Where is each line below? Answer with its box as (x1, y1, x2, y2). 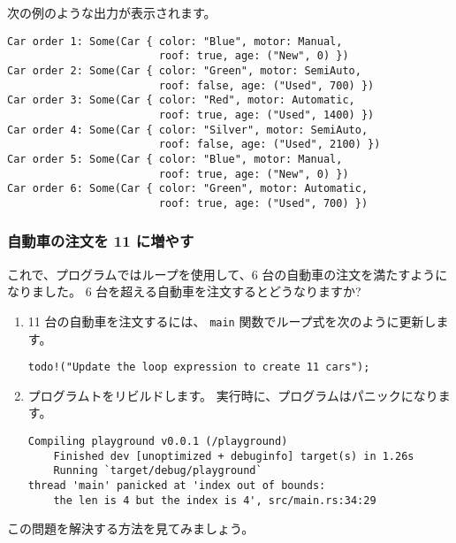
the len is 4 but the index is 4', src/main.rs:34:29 (53, 493, 376, 507)
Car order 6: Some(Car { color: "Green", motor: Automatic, (7, 182, 369, 195)
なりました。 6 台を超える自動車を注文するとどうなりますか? (7, 282, 361, 301)
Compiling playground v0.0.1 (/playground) (27, 434, 288, 447)
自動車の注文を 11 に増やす (7, 230, 194, 252)
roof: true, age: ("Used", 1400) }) (158, 108, 375, 121)
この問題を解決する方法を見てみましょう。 (7, 519, 255, 538)
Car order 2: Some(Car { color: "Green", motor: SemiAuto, (7, 64, 361, 77)
